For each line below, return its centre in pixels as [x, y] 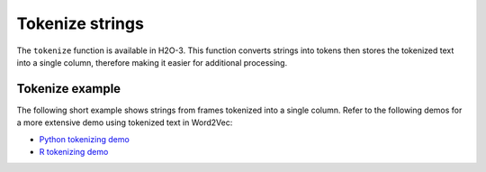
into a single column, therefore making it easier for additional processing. [152, 62]
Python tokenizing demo [84, 139]
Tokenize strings [80, 23]
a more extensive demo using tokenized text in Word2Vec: [125, 122]
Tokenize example [69, 89]
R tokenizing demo [74, 152]
